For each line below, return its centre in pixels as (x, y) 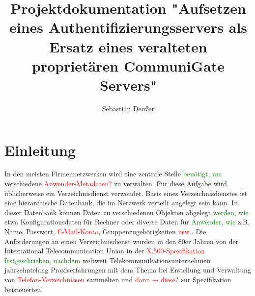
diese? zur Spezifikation (196, 279)
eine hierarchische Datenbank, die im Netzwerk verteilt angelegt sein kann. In (121, 203)
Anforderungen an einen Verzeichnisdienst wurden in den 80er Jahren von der (122, 241)
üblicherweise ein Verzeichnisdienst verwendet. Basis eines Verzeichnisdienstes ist (126, 193)
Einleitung (40, 150)
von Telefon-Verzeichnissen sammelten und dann (77, 279)
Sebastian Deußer (128, 108)
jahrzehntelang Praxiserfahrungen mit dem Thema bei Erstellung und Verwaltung (128, 270)
